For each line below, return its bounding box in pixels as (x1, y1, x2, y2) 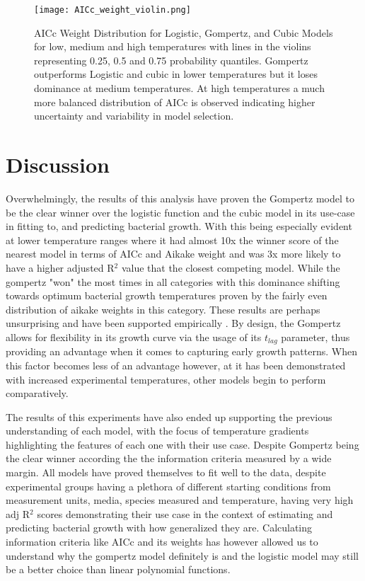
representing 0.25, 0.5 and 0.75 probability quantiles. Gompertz (34, 52, 308, 67)
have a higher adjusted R (6, 260, 115, 275)
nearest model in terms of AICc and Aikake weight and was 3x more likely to (6, 246, 341, 261)
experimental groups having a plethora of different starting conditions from (6, 478, 331, 493)
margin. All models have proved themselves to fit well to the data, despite (6, 465, 326, 480)
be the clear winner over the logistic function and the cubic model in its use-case (6, 205, 355, 219)
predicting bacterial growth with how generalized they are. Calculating (6, 520, 313, 535)
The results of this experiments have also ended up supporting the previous (6, 409, 332, 424)
